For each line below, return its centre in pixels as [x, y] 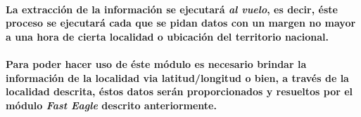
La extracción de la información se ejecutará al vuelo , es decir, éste [172, 9]
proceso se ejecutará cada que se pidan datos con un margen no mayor [181, 23]
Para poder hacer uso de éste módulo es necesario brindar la [156, 63]
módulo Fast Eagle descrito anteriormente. [111, 105]
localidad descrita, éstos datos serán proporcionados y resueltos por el [179, 91]
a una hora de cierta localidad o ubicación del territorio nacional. [167, 36]
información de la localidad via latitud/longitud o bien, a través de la [177, 77]
